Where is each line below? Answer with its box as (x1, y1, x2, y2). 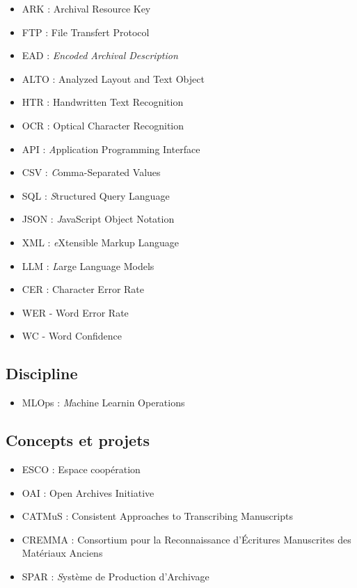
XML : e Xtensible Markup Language (22, 235, 179, 249)
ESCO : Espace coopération (22, 461, 141, 476)
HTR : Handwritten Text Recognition (22, 95, 184, 109)
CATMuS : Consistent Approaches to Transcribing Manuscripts (22, 509, 293, 523)
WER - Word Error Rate (22, 305, 129, 319)
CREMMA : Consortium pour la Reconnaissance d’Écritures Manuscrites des (22, 532, 351, 546)
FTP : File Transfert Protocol (22, 24, 150, 39)
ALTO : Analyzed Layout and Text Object (22, 71, 205, 86)
